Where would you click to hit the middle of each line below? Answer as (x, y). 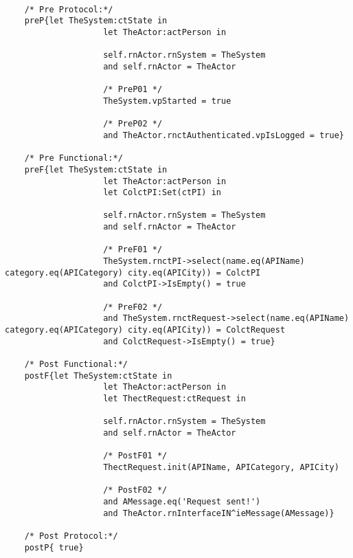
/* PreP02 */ (133, 124)
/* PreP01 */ (133, 90)
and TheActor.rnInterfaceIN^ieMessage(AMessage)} (219, 513)
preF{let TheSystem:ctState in (96, 169)
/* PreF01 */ (133, 250)
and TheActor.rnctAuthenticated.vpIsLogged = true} (224, 135)
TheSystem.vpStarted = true (167, 101)
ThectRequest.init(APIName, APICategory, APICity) (221, 467)
